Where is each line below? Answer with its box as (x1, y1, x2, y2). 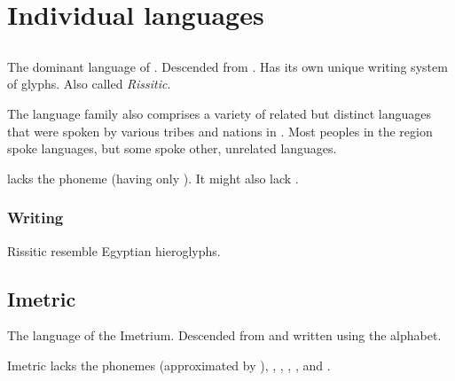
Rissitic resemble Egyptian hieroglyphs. (7, 241, 221, 260)
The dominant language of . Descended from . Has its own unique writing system (7, 57, 448, 75)
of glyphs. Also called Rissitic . (7, 74, 171, 93)
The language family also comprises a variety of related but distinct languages (7, 104, 432, 122)
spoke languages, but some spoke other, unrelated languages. (7, 139, 337, 158)
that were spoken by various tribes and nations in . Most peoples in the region (7, 121, 433, 140)
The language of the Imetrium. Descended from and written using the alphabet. (7, 326, 442, 345)
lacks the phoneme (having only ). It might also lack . (7, 168, 299, 187)
